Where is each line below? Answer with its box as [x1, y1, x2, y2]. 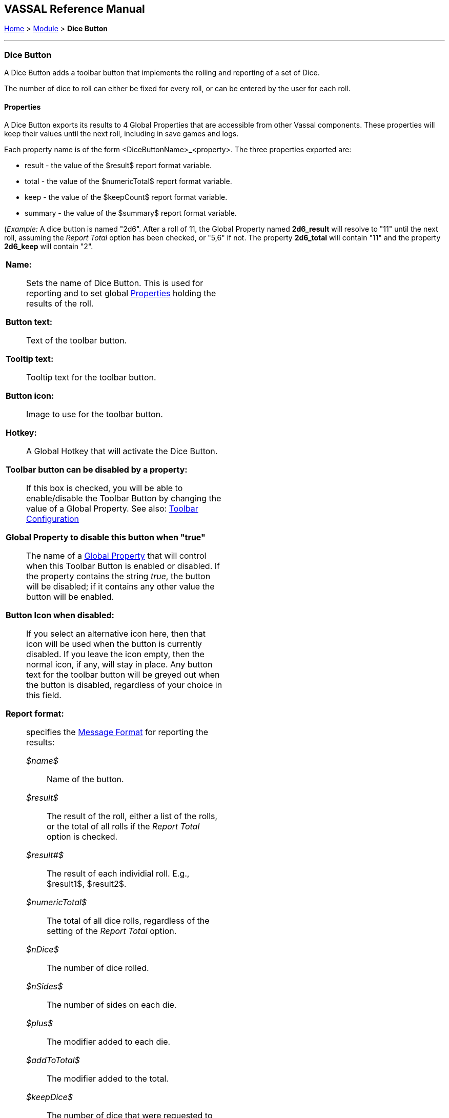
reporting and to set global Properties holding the [26, 288, 216, 299]
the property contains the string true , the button [26, 571, 211, 582]
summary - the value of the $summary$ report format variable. [25, 209, 237, 218]
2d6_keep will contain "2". [4, 242, 93, 251]
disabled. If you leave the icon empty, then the [26, 649, 205, 660]
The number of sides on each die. [47, 1000, 177, 1010]
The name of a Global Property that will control [26, 551, 207, 561]
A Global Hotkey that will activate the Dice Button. [26, 446, 218, 457]
